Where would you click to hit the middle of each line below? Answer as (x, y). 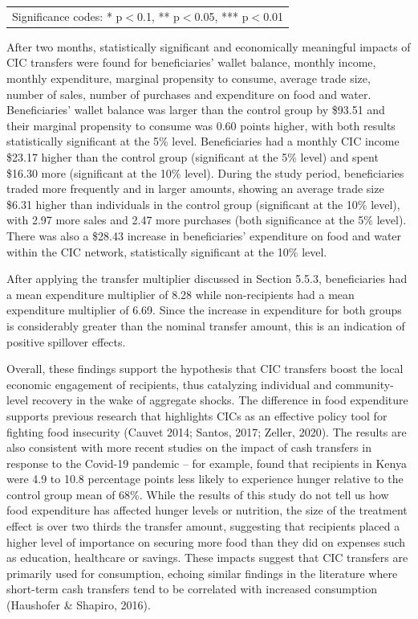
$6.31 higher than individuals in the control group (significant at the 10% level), (203, 204)
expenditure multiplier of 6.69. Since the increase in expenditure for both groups (204, 310)
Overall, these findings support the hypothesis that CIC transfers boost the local (205, 369)
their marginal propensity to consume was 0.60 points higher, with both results (201, 125)
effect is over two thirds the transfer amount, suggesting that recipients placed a (203, 526)
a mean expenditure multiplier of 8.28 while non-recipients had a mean (181, 294)
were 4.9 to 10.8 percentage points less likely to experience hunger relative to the (205, 479)
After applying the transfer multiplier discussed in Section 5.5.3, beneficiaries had (207, 279)
